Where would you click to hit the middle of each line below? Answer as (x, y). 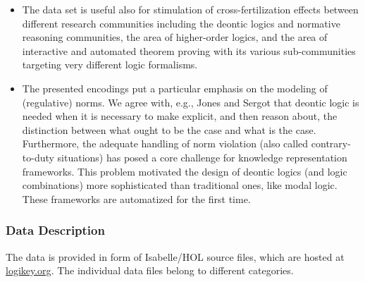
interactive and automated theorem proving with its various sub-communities (189, 50)
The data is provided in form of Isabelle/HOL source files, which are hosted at (175, 256)
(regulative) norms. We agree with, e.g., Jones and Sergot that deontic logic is (191, 102)
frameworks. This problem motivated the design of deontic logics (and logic (185, 171)
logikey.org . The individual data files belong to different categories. (150, 270)
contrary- (331, 143)
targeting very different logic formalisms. (110, 65)
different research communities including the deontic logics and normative (181, 23)
